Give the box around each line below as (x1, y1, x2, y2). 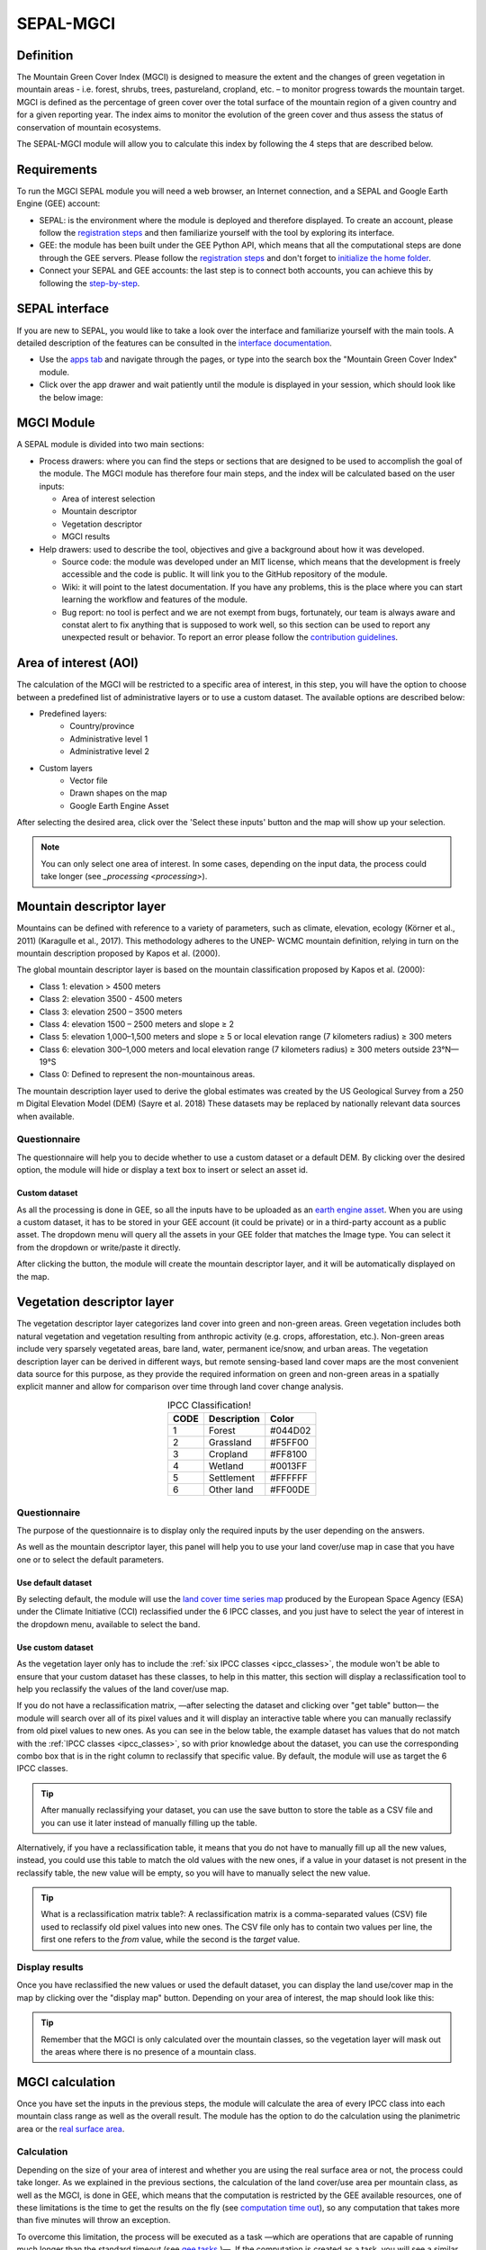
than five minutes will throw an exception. (16, 2215, 171, 2226)
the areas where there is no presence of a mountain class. (40, 2046, 256, 2056)
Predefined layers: (39, 707, 107, 719)
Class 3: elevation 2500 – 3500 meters (39, 1006, 184, 1017)
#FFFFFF (270, 1471, 309, 1484)
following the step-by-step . (39, 277, 140, 288)
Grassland (208, 1436, 252, 1449)
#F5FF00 (270, 1436, 310, 1449)
